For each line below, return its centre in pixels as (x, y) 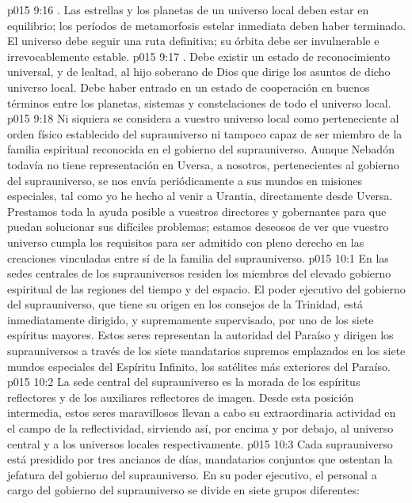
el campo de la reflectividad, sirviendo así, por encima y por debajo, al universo (200, 428)
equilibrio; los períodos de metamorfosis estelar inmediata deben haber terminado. (207, 25)
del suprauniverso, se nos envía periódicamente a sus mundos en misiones (185, 180)
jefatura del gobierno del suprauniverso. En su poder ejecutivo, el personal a (192, 474)
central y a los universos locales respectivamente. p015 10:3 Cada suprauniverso (200, 443)
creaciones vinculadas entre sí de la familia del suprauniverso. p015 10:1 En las (198, 257)
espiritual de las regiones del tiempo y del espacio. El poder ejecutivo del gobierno (206, 288)
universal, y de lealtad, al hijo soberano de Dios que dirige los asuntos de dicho (199, 72)
